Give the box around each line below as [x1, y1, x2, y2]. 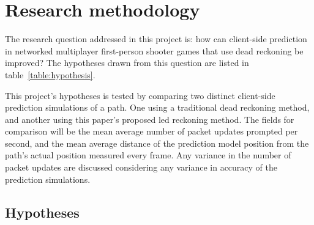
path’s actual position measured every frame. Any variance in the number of [5, 149, 291, 161]
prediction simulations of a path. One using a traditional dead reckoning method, [5, 101, 310, 114]
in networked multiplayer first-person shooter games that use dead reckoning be [5, 44, 304, 57]
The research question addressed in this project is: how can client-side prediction [5, 32, 307, 45]
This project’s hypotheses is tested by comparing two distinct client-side [5, 89, 275, 101]
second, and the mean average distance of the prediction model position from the [5, 136, 309, 149]
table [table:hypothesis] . [5, 68, 95, 81]
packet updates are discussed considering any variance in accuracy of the [5, 161, 278, 174]
